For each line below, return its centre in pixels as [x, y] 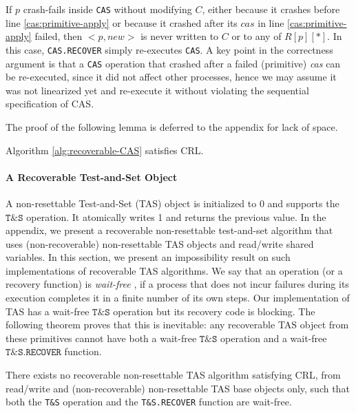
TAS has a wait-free [48, 311]
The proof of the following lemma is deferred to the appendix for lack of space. [172, 126]
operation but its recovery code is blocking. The [214, 311]
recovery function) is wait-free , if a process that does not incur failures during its [177, 284]
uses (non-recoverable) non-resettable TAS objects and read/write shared [160, 243]
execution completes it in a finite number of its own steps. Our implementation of [178, 298]
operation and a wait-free [274, 338]
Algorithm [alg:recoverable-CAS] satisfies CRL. [105, 150]
